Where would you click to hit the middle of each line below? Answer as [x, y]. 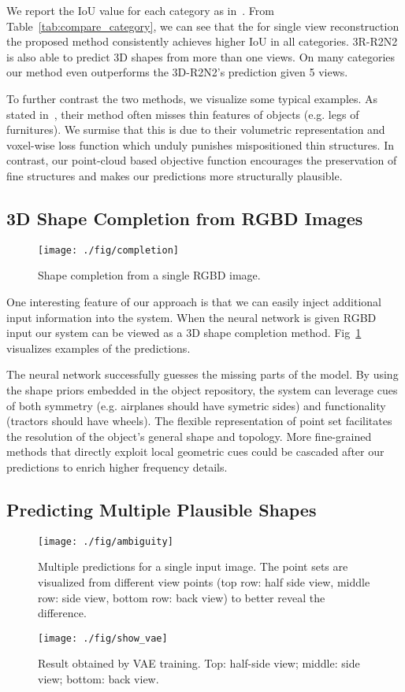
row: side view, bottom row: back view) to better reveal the [182, 597]
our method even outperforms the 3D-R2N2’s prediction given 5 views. [177, 72]
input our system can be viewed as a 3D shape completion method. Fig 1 [184, 333]
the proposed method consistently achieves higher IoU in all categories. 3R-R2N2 [202, 41]
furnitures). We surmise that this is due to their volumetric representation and [196, 130]
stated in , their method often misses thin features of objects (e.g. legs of [183, 114]
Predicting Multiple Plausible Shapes [162, 509]
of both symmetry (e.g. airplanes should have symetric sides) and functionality [196, 405]
